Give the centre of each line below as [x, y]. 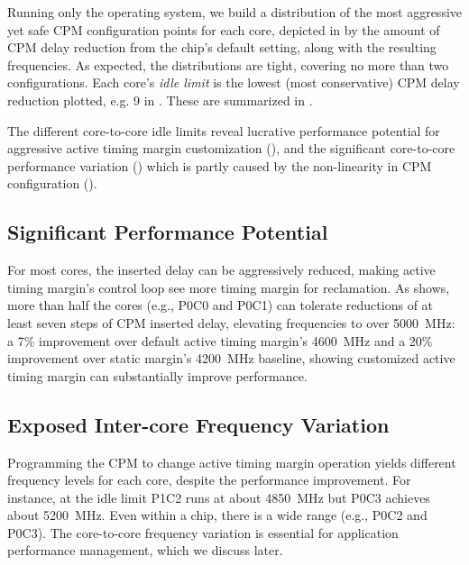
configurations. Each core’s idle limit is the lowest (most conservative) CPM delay [234, 82]
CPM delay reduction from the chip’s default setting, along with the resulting [222, 47]
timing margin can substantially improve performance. [157, 375]
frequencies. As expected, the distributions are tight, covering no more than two [228, 64]
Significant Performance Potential [168, 232]
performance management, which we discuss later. [145, 550]
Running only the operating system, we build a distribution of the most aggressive [235, 12]
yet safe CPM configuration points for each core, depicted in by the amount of [224, 29]
